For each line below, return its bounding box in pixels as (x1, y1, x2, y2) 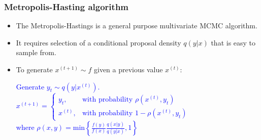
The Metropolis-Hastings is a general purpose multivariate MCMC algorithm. (16, 20, 257, 31)
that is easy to (211, 37, 256, 48)
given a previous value (93, 64, 163, 74)
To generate (16, 64, 53, 74)
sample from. (16, 47, 56, 58)
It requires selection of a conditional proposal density (16, 37, 181, 48)
